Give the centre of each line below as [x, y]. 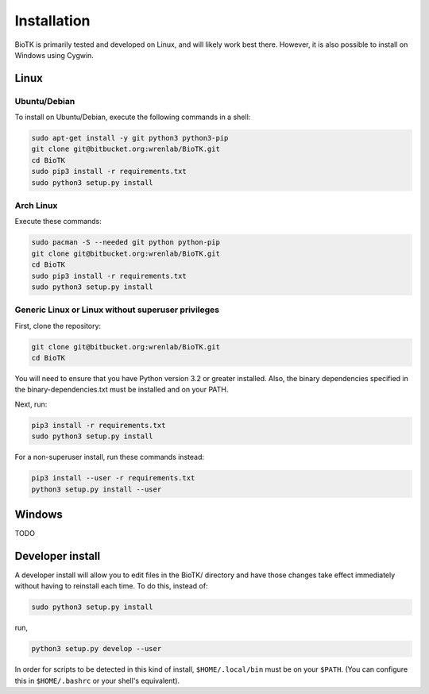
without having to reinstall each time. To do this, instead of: [111, 586]
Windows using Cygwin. [54, 55]
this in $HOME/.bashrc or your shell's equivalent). [97, 681]
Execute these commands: [58, 222]
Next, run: [31, 404]
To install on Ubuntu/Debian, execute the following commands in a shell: [133, 117]
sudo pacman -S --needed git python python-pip [126, 243]
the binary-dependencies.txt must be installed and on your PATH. [122, 390]
